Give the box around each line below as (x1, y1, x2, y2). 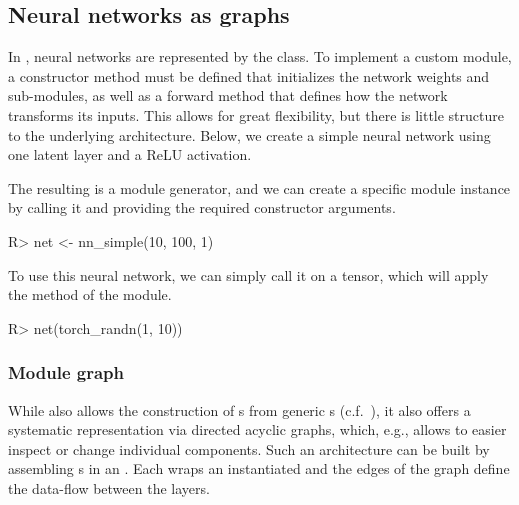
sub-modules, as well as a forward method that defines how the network (8, 85, 448, 106)
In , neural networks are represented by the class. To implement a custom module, (8, 46, 512, 67)
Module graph (8, 360, 125, 385)
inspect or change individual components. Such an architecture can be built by (8, 438, 490, 459)
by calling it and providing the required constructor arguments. (8, 197, 396, 218)
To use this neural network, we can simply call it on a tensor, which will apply (8, 264, 489, 285)
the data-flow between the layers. (8, 477, 210, 498)
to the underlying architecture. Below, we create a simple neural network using (8, 124, 491, 145)
